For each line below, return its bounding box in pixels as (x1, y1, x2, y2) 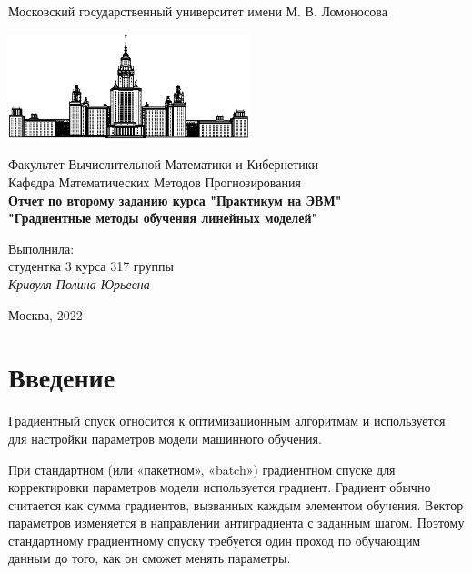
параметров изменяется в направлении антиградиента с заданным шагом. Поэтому (8, 513, 465, 532)
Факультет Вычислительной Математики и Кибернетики (8, 155, 319, 174)
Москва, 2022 (8, 305, 83, 324)
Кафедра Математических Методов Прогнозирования (8, 173, 301, 192)
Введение (8, 358, 115, 396)
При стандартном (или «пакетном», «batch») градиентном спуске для (8, 459, 396, 478)
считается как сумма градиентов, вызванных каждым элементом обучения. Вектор (8, 495, 464, 514)
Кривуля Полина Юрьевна (8, 275, 150, 293)
